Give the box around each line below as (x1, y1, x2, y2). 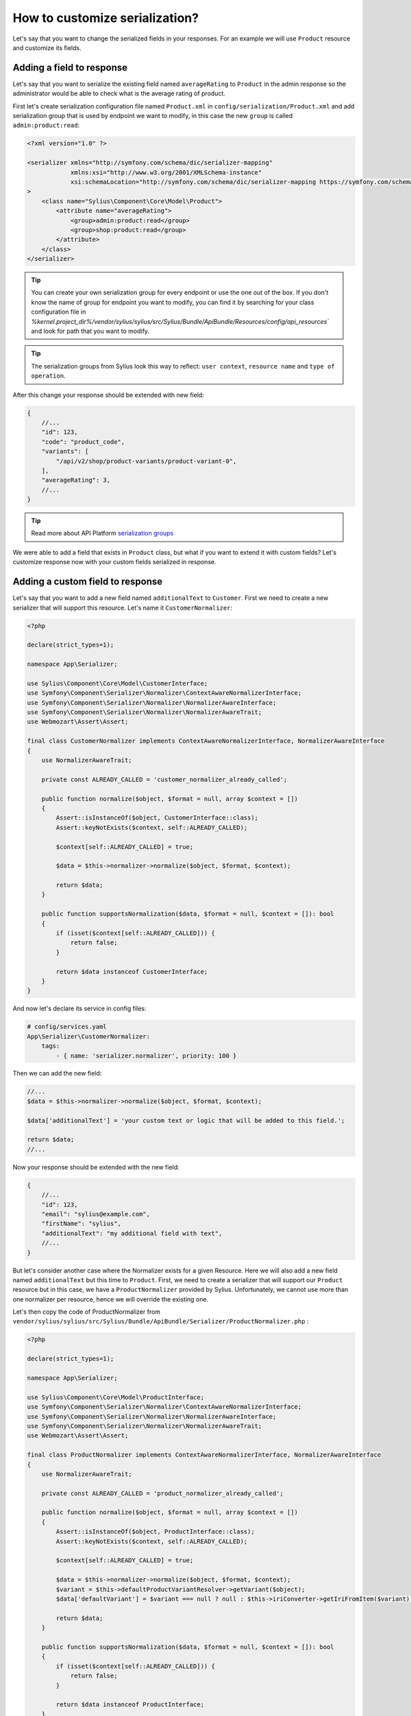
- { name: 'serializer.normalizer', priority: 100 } (55, 1052, 237, 1060)
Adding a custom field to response (12, 576, 163, 588)
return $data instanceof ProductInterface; (55, 1701, 205, 1708)
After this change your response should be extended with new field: (12, 391, 205, 399)
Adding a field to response (12, 62, 128, 73)
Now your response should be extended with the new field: (12, 1163, 179, 1171)
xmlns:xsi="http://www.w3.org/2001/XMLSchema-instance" (70, 168, 262, 176)
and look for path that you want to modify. (31, 327, 150, 336)
